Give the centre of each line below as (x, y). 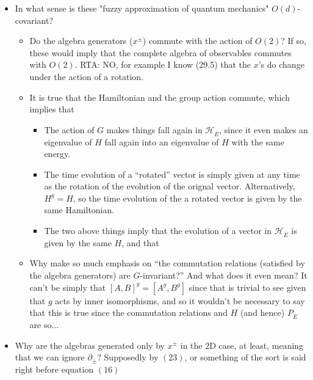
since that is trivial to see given (247, 287)
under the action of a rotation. (86, 76)
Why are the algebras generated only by (90, 345)
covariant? (34, 20)
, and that (140, 242)
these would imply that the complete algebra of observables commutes (160, 52)
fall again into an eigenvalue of (162, 141)
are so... (44, 324)
